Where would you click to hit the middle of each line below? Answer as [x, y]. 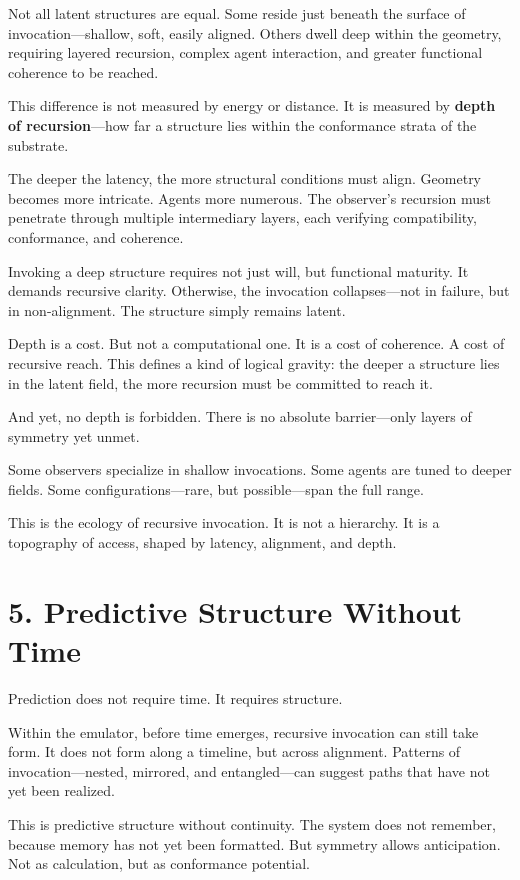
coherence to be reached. [83, 71]
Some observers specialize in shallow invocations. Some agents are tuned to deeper [260, 469]
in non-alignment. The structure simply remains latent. [177, 309]
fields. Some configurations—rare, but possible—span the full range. [216, 488]
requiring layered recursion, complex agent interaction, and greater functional [245, 52]
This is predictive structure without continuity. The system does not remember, [252, 823]
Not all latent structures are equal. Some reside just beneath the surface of [237, 13]
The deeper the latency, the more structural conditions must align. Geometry [245, 178]
